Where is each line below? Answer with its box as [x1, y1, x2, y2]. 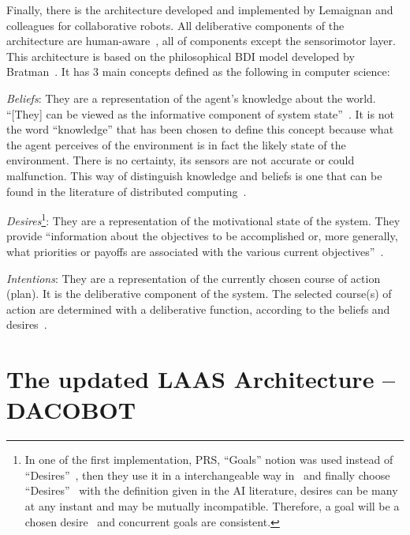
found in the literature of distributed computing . [6, 183, 247, 199]
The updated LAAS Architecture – [6, 363, 396, 395]
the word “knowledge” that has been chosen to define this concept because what [6, 121, 394, 138]
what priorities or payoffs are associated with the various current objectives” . [6, 243, 384, 259]
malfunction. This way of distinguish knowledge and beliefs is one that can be [6, 167, 382, 183]
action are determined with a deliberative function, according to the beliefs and [6, 300, 390, 317]
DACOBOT [6, 394, 136, 426]
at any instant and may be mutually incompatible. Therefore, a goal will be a [24, 498, 400, 514]
